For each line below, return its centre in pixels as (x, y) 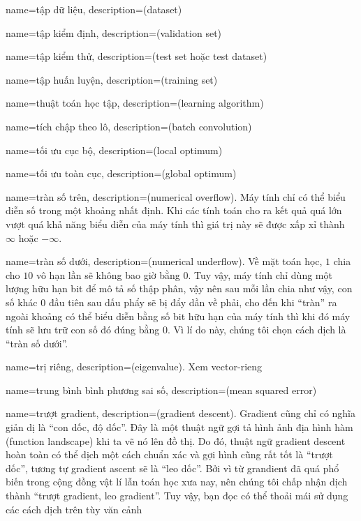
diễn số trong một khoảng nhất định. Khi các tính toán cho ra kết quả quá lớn (174, 210)
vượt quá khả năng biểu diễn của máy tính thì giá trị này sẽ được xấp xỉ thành (175, 224)
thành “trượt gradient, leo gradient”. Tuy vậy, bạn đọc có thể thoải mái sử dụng (177, 496)
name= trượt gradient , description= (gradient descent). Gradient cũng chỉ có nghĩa (181, 413)
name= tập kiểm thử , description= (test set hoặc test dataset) (137, 56)
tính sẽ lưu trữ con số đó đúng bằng (83, 330)
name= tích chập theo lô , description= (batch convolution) (129, 126)
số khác (22, 302)
